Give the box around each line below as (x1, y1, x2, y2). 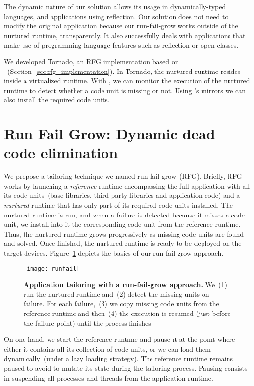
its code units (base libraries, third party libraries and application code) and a (4, 190, 240, 200)
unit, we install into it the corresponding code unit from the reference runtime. (4, 219, 241, 229)
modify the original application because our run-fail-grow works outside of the (4, 21, 238, 31)
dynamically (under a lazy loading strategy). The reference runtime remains (4, 353, 233, 363)
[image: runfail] (24, 265, 80, 272)
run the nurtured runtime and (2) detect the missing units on (24, 289, 209, 299)
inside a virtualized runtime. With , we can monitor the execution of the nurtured (4, 75, 250, 86)
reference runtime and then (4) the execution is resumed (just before (24, 308, 230, 318)
